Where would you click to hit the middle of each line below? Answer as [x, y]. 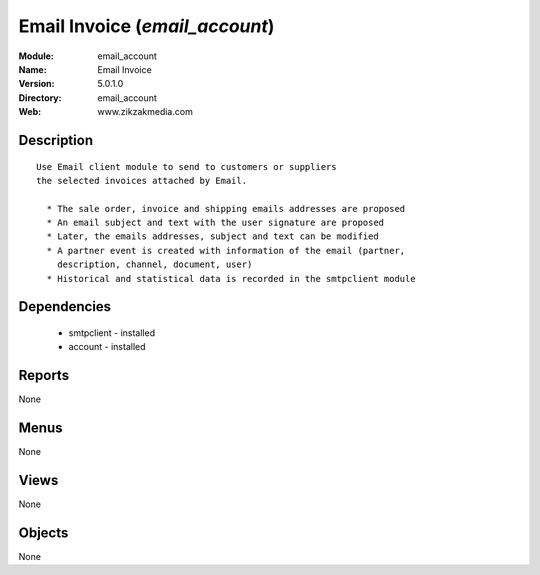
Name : [32, 69]
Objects [43, 532]
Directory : [40, 97]
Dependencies [65, 306]
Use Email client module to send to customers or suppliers [186, 166]
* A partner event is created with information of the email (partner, [226, 250]
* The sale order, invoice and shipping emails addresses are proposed [226, 208]
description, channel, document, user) [154, 264]
